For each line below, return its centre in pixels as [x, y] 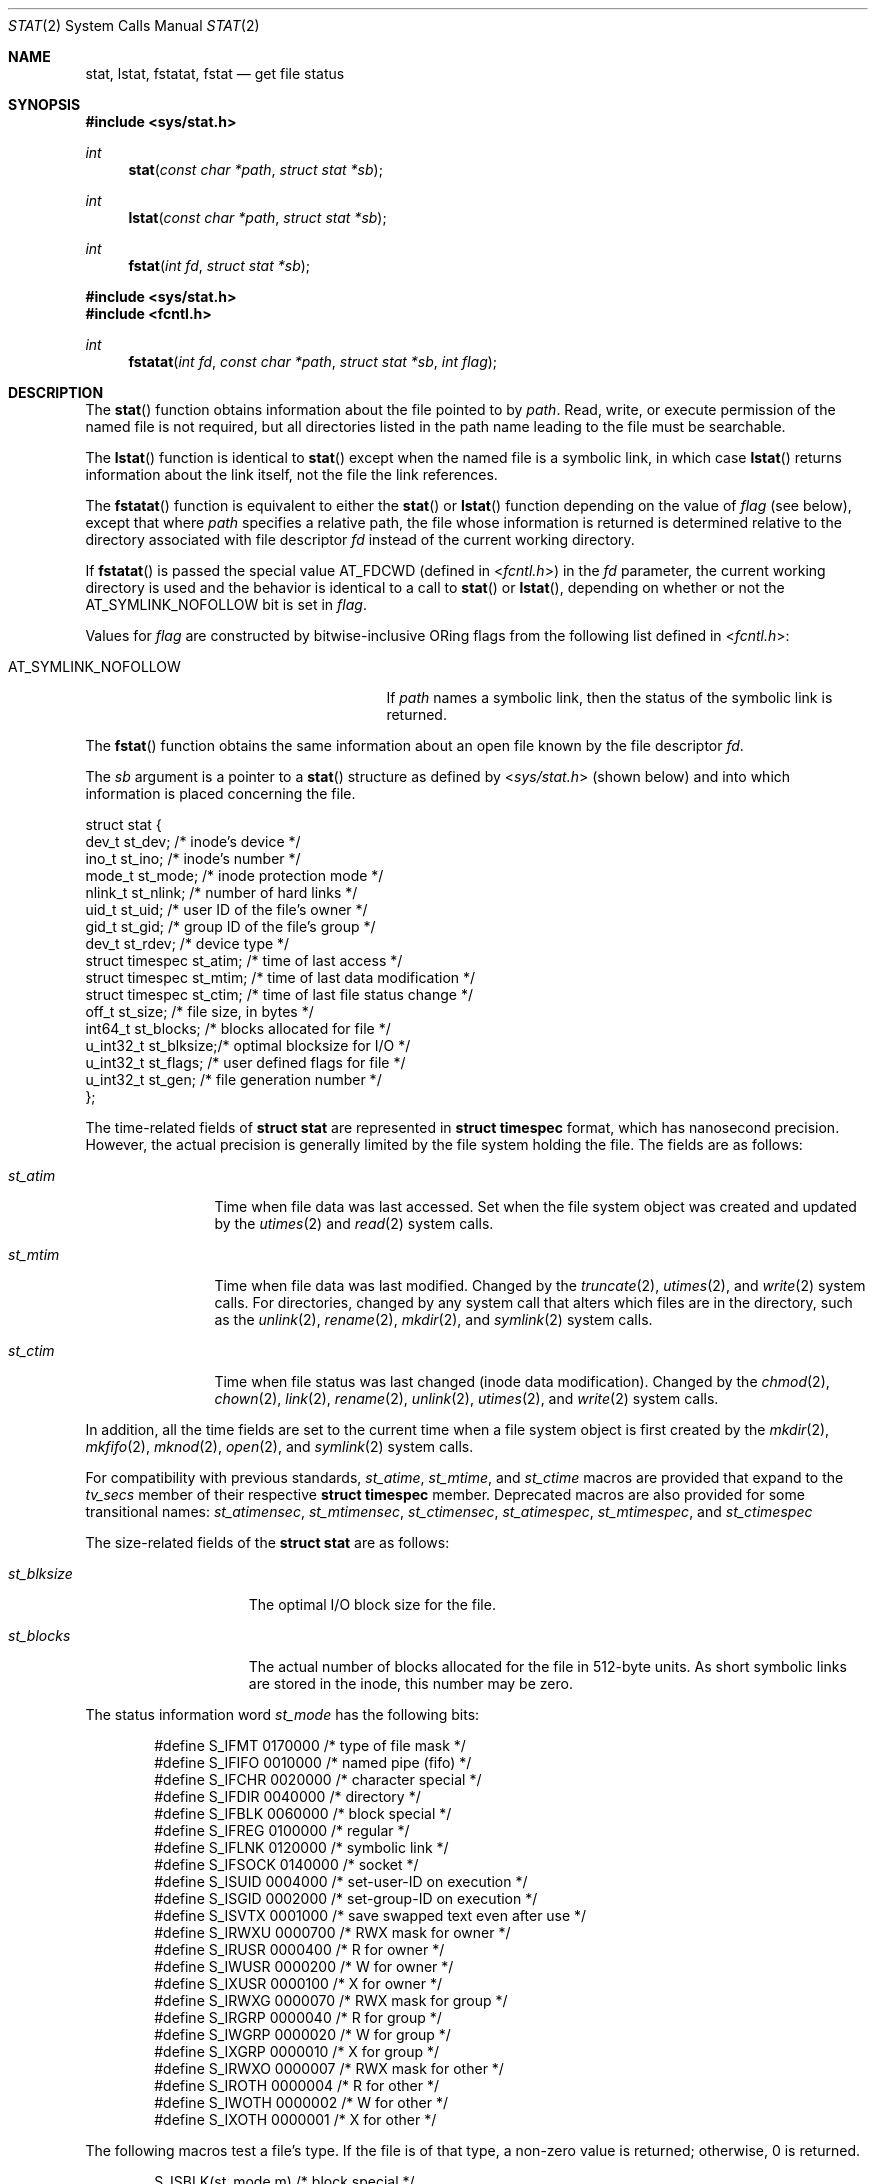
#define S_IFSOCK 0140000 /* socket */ [286, 1864]
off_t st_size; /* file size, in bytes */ [199, 1011]
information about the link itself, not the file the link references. [291, 474]
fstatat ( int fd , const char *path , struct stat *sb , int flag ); [313, 361]
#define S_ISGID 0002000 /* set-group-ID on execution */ [346, 1898]
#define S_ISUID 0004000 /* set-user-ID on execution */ [341, 1881]
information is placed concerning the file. [220, 793]
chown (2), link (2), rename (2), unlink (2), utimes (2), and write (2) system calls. [466, 1398]
